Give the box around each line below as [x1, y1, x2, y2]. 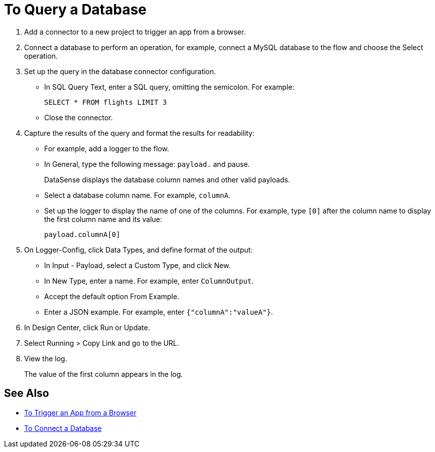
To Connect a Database [24, 423, 102, 432]
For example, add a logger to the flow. [44, 144, 169, 153]
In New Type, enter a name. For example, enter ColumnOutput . [44, 276, 254, 285]
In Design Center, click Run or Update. [24, 323, 151, 332]
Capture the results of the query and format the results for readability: [24, 128, 255, 137]
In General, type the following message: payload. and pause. [44, 159, 250, 168]
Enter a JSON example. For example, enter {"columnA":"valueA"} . [44, 307, 273, 316]
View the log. [24, 354, 67, 363]
